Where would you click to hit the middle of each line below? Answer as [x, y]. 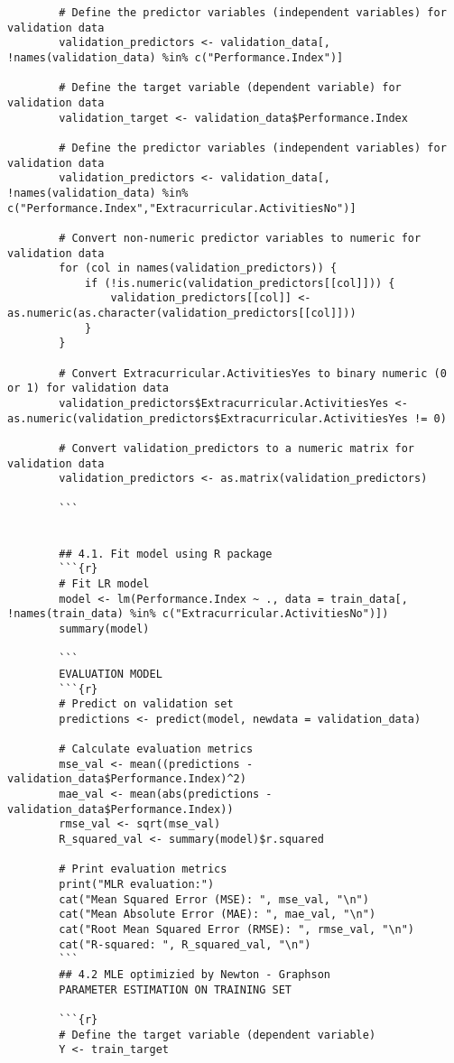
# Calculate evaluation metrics [156, 749]
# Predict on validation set [146, 704]
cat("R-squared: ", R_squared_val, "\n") [185, 944]
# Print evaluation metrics [143, 869]
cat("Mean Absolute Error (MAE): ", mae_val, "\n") [218, 915]
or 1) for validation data [88, 388]
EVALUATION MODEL [111, 674]
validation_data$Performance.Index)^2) [127, 779]
